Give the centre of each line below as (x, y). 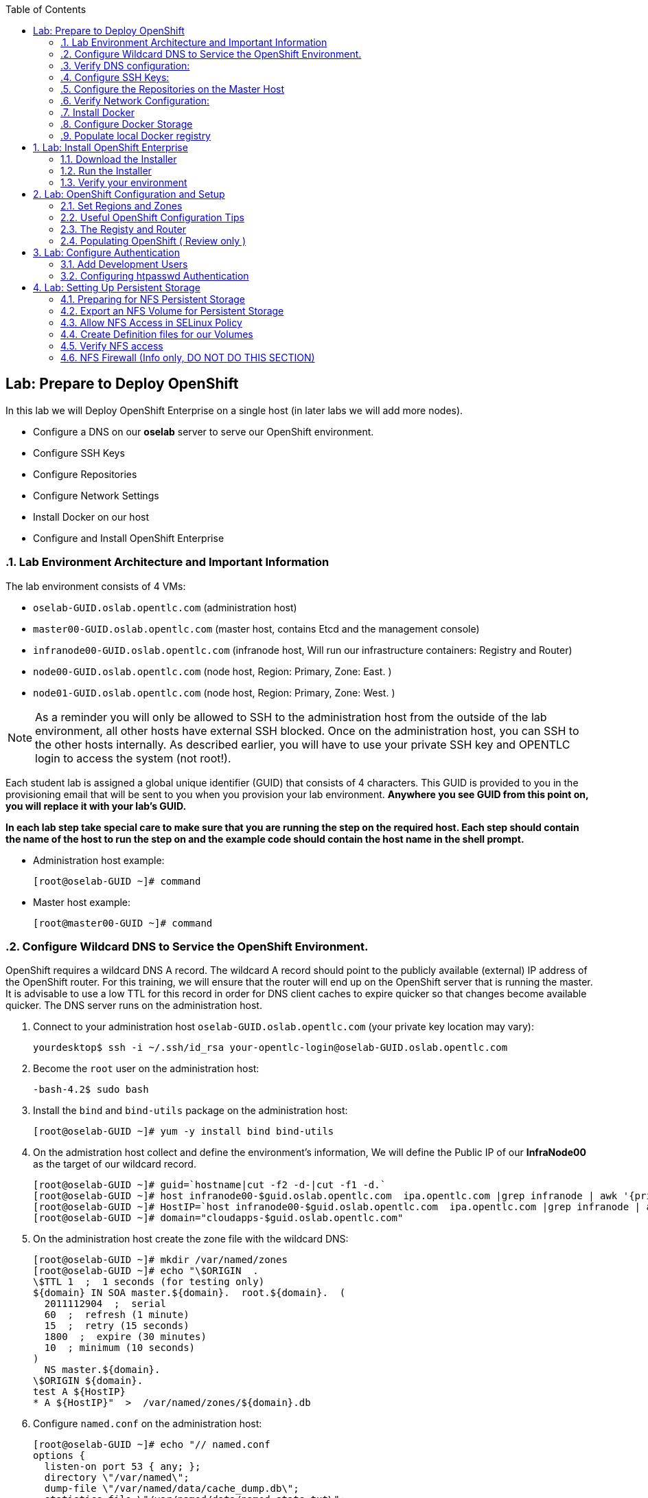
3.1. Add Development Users (124, 264)
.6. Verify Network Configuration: (135, 101)
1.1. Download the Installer (119, 159)
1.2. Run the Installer (106, 171)
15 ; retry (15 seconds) (117, 1326)
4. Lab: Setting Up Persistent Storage (117, 287)
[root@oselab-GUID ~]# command (117, 881)
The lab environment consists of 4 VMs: (96, 586)
